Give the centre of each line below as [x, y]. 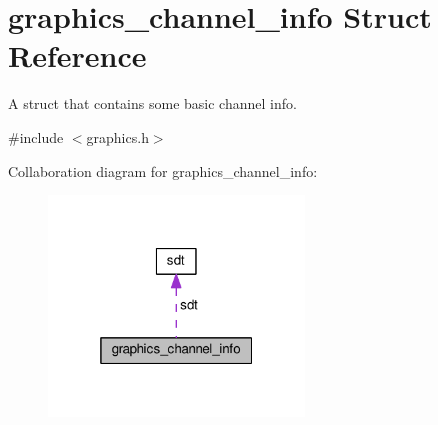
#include [36, 136]
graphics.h [117, 136]
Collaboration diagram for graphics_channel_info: [163, 170]
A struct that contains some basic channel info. [152, 103]
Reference [77, 55]
